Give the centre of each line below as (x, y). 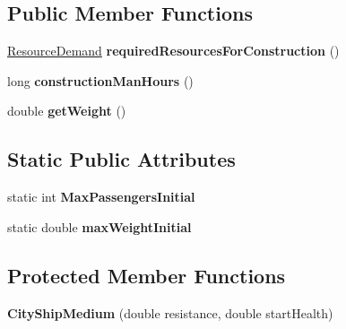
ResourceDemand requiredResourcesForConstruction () (173, 51)
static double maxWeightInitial (99, 226)
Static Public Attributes (121, 159)
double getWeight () (67, 111)
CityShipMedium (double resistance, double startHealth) (170, 312)
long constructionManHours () (100, 80)
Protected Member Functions (147, 275)
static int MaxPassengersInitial (101, 197)
